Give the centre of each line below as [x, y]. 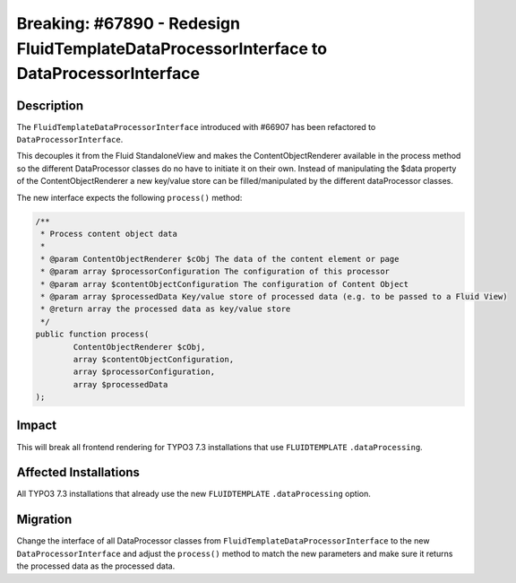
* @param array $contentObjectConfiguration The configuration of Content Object [225, 284]
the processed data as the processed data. [96, 566]
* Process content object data [109, 234]
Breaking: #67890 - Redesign [129, 23]
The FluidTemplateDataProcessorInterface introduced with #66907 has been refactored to [196, 126]
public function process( [92, 335]
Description [50, 105]
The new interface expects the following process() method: [129, 197]
